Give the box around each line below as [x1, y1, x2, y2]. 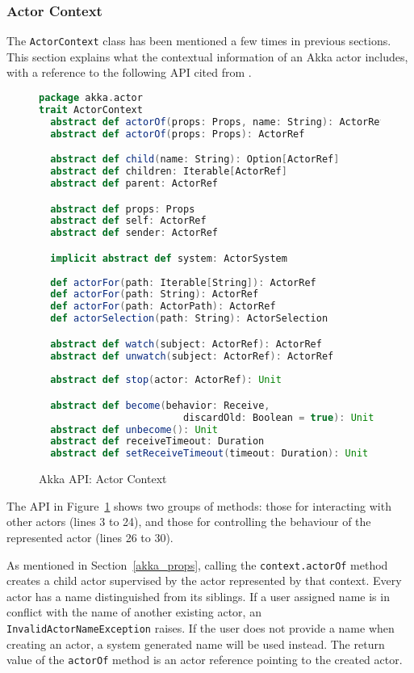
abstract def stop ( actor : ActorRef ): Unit [50, 374, 282, 386]
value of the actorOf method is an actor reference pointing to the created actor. [6, 651, 403, 668]
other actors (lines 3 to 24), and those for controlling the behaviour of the [6, 513, 371, 530]
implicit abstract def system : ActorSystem [50, 252, 287, 264]
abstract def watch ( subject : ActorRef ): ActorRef [50, 338, 322, 350]
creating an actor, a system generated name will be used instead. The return [6, 635, 385, 652]
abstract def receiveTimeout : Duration [50, 435, 265, 448]
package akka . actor [39, 92, 143, 104]
